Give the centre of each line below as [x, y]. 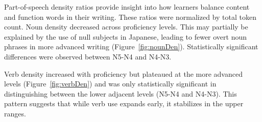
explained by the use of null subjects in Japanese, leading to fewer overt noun [126, 36]
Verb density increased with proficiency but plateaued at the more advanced [123, 73]
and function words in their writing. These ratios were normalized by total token [130, 17]
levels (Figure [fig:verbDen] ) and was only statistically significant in [110, 84]
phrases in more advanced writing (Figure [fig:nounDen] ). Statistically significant [131, 47]
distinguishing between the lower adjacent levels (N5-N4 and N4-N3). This [121, 93]
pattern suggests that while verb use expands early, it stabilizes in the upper [124, 103]
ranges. [15, 113]
